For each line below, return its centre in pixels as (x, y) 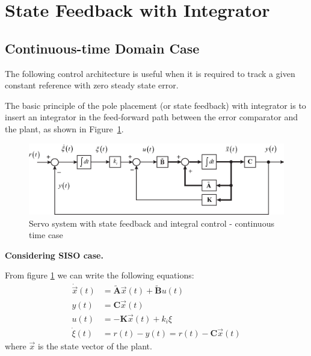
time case (46, 235)
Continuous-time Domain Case (102, 48)
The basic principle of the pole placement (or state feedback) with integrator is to (155, 105)
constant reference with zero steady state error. (92, 85)
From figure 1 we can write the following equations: (100, 275)
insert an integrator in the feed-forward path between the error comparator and (151, 117)
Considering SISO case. (54, 255)
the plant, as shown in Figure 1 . (64, 128)
